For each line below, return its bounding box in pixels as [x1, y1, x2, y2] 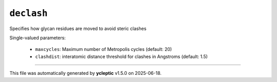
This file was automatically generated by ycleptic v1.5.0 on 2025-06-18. [9, 70, 162, 76]
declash [9, 8, 48, 19]
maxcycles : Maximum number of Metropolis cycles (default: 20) [35, 46, 172, 52]
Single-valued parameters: [9, 35, 66, 41]
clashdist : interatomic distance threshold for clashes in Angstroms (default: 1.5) [35, 53, 208, 60]
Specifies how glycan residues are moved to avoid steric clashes [9, 25, 147, 32]
